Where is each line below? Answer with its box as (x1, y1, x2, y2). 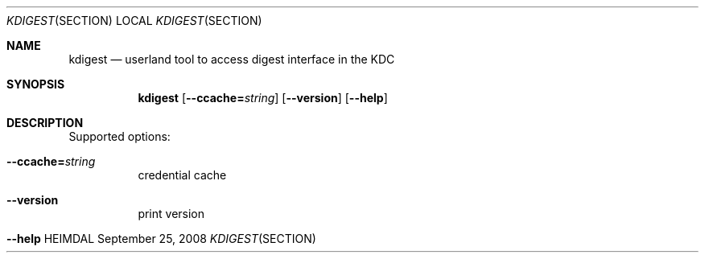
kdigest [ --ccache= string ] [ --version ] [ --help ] (138, 91, 388, 105)
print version (138, 207, 205, 220)
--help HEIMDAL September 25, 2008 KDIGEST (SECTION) (6, 232, 316, 245)
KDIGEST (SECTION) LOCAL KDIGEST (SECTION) (6, 14, 262, 27)
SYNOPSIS (6, 77, 65, 91)
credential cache (138, 168, 227, 182)
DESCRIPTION (6, 116, 84, 129)
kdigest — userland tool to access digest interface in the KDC (68, 52, 395, 66)
